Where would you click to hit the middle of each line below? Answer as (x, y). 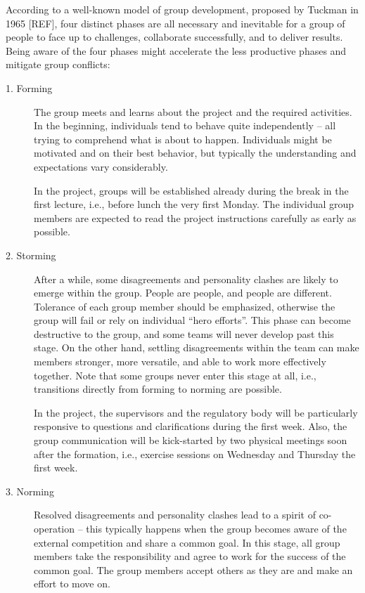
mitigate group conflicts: (58, 64)
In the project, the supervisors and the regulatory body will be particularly (196, 412)
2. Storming (31, 255)
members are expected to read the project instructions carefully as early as (195, 217)
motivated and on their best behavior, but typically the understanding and (195, 153)
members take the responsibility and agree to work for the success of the (190, 556)
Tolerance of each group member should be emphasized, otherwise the (185, 306)
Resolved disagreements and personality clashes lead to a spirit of (175, 515)
